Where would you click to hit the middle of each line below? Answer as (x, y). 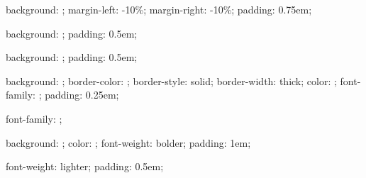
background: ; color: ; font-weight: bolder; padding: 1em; (128, 142)
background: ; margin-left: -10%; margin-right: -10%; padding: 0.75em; (159, 9)
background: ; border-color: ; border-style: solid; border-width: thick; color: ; (171, 80)
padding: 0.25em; (82, 95)
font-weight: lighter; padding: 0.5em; (85, 166)
